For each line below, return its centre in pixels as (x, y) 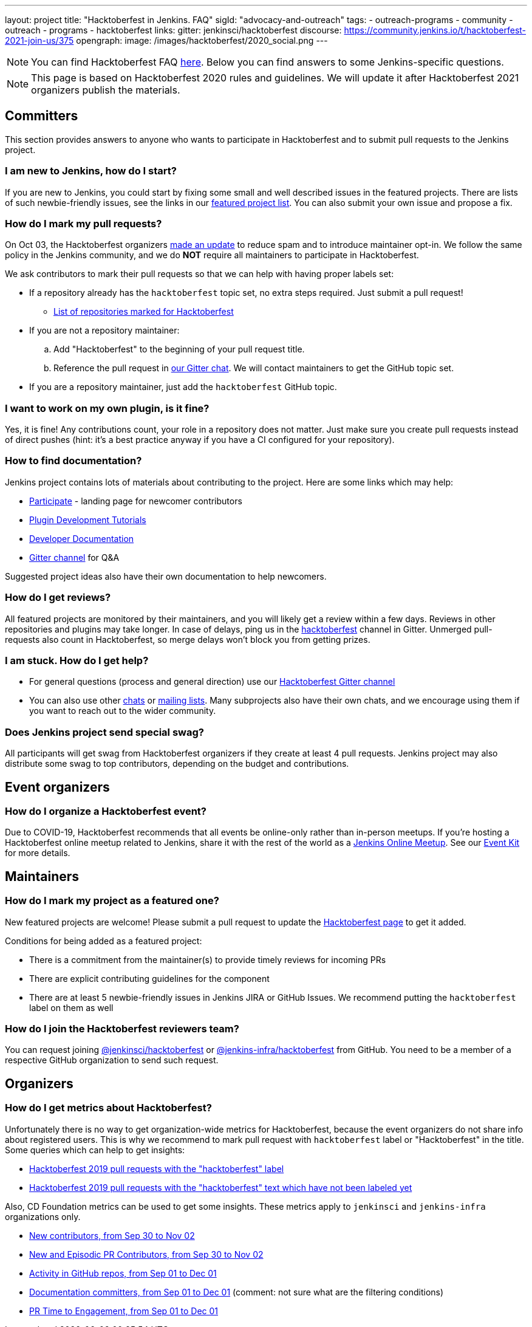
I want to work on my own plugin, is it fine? (107, 408)
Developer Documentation (82, 538)
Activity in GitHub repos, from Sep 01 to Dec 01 (123, 1273)
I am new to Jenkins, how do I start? (91, 171)
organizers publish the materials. (106, 90)
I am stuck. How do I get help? (77, 660)
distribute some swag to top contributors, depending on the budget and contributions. (177, 764)
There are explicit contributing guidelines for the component (149, 978)
